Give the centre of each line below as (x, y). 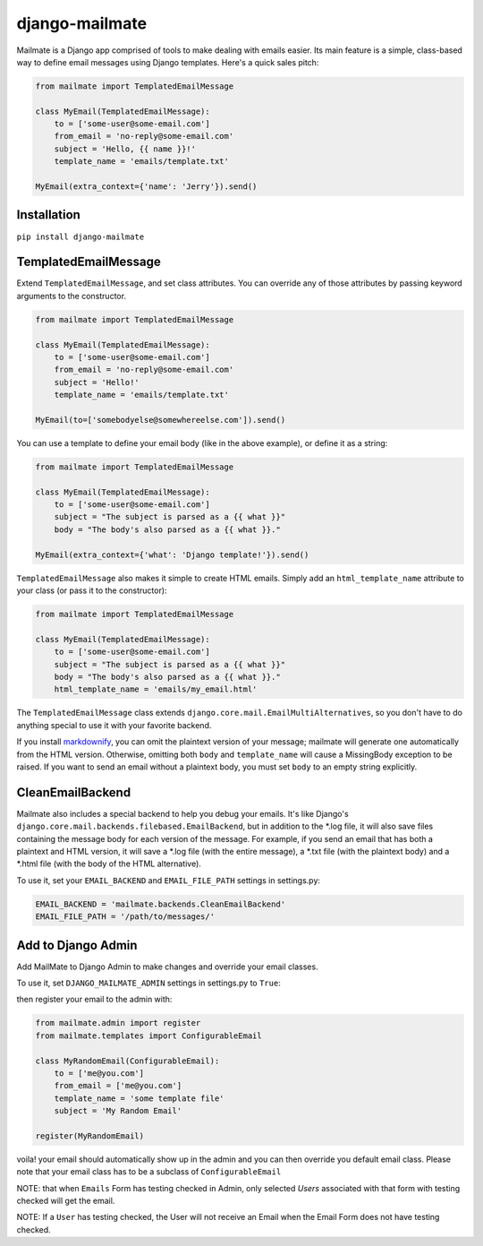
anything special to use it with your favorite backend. (114, 725)
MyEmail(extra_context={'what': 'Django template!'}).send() (172, 554)
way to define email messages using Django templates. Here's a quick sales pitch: (168, 62)
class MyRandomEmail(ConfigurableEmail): (127, 1061)
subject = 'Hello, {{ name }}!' (125, 149)
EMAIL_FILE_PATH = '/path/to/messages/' (125, 917)
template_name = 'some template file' (139, 1098)
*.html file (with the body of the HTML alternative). (109, 864)
